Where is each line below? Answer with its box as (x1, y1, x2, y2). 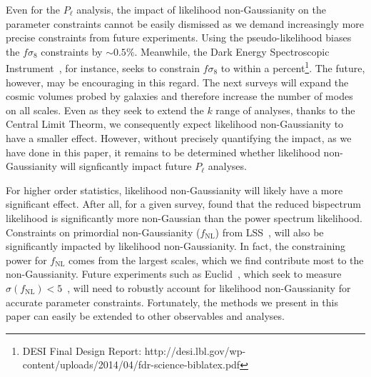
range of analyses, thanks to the (215, 102, 355, 117)
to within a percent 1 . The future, (220, 59, 365, 76)
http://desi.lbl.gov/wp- (144, 343, 246, 358)
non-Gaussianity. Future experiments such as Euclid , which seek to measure (6, 266, 342, 281)
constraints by (41, 44, 103, 59)
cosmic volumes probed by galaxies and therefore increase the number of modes (6, 89, 353, 104)
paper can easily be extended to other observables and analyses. (6, 308, 285, 323)
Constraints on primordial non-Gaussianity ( (6, 224, 200, 239)
